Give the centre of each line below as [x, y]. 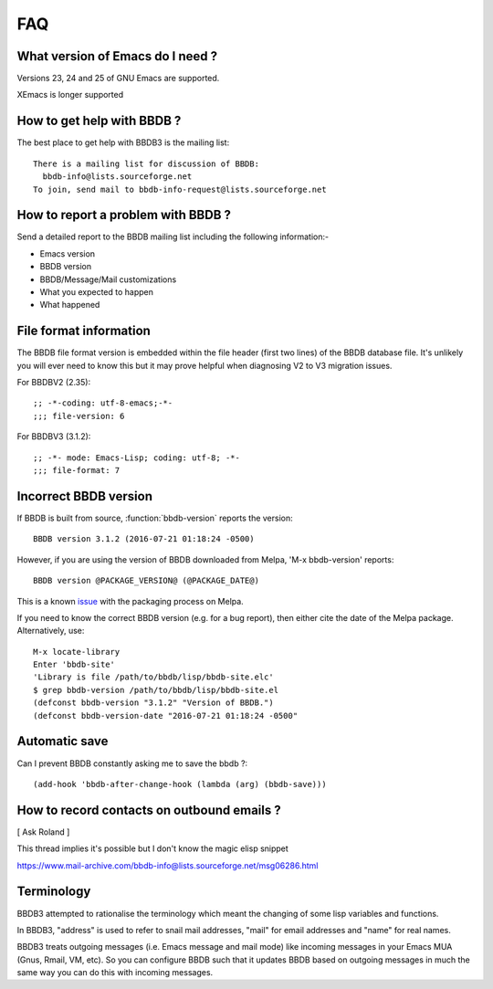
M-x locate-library [77, 652]
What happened [70, 305]
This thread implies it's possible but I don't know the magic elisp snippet [153, 848]
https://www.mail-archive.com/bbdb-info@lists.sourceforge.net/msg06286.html [168, 865]
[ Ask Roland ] [43, 832]
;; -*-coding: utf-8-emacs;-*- [103, 403]
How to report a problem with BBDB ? [124, 215]
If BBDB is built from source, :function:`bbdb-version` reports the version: [155, 518]
